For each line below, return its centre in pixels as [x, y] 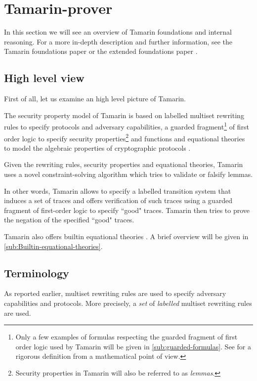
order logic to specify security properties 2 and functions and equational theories [125, 137]
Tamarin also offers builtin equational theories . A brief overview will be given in [126, 236]
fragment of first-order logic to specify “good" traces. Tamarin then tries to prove [127, 210]
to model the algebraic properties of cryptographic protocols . [97, 148]
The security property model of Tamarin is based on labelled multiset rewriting [124, 115]
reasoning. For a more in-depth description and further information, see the [118, 41]
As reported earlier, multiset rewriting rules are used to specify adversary [115, 293]
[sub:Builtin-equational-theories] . [53, 246]
